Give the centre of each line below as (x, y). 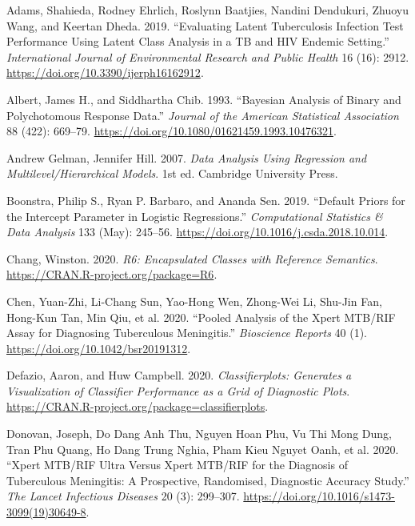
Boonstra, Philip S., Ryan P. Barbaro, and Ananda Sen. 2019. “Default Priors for (206, 200)
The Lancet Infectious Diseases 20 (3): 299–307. (123, 496)
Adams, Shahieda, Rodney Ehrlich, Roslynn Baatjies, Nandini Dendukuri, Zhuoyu (208, 10)
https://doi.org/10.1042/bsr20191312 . (99, 348)
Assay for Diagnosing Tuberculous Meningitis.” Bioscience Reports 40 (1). (187, 333)
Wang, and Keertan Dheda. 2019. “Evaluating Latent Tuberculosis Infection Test (205, 25)
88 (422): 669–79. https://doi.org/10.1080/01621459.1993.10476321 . (172, 131)
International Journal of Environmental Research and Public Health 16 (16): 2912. (208, 56)
